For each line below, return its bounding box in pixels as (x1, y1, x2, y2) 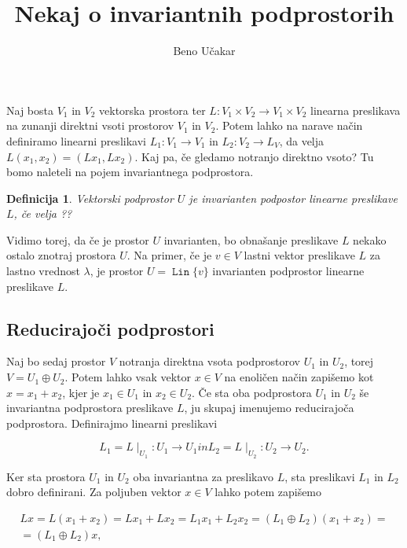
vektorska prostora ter (99, 101, 206, 118)
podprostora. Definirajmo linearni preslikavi (6, 414, 218, 431)
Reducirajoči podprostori (6, 316, 214, 340)
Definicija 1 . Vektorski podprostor (6, 189, 174, 206)
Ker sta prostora (6, 468, 86, 484)
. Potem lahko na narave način (215, 117, 363, 134)
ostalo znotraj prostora (6, 247, 116, 263)
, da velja (279, 132, 324, 149)
